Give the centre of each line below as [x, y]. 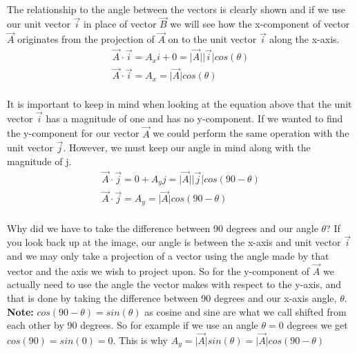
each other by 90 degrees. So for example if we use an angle [133, 325]
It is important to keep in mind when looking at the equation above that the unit [180, 103]
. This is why [140, 340]
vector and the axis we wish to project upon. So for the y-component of [158, 270]
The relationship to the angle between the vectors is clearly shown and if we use [176, 9]
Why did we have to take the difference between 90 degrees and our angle [163, 228]
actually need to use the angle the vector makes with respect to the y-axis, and [174, 284]
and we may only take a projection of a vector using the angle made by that [168, 255]
